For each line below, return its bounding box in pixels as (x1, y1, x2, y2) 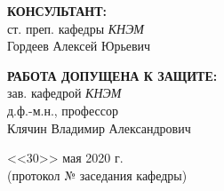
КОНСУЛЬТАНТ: (7, 2, 108, 20)
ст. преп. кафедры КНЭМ (7, 19, 144, 37)
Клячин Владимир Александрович (7, 118, 191, 137)
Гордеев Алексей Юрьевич (7, 36, 151, 55)
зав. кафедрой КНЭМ (7, 84, 122, 102)
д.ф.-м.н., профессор (7, 100, 118, 119)
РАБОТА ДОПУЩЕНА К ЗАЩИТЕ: (7, 66, 218, 84)
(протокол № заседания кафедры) (7, 165, 188, 184)
